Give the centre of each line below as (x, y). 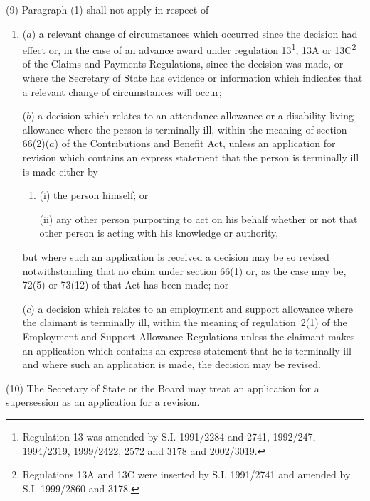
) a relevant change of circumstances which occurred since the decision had (195, 33)
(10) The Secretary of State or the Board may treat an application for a (163, 388)
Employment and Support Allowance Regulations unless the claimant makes (189, 336)
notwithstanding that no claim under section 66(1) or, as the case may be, (184, 270)
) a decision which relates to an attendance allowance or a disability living (192, 115)
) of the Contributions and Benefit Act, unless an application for (195, 143)
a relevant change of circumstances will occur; (122, 91)
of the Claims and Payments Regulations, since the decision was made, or (183, 64)
